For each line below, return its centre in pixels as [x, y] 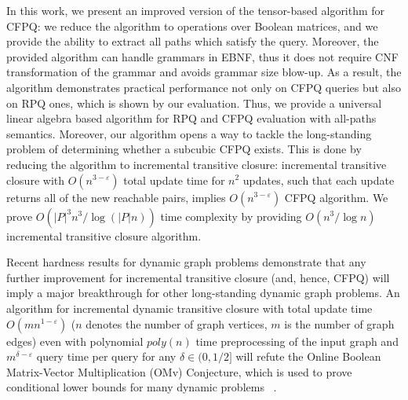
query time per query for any [106, 356]
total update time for [174, 180]
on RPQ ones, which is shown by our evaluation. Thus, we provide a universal [194, 103]
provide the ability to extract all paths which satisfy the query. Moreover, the [193, 41]
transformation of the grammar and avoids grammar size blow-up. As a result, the [204, 72]
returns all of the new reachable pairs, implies [116, 197]
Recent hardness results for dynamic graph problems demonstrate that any [186, 262]
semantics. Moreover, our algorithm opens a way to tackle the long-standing [189, 133]
